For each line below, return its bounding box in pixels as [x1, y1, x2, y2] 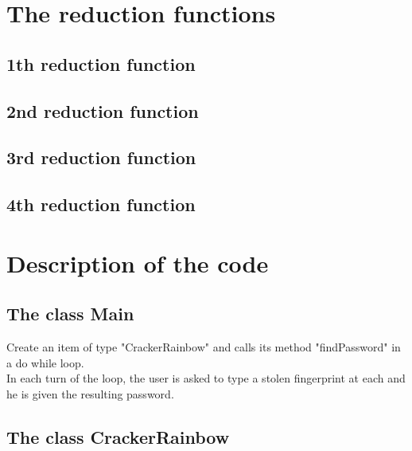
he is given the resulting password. [6, 385, 174, 402]
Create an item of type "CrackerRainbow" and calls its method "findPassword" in [6, 339, 401, 355]
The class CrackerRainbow [6, 424, 230, 449]
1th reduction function [6, 51, 196, 76]
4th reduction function [6, 192, 196, 217]
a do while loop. [6, 354, 84, 371]
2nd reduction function [6, 98, 199, 123]
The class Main [6, 301, 134, 326]
